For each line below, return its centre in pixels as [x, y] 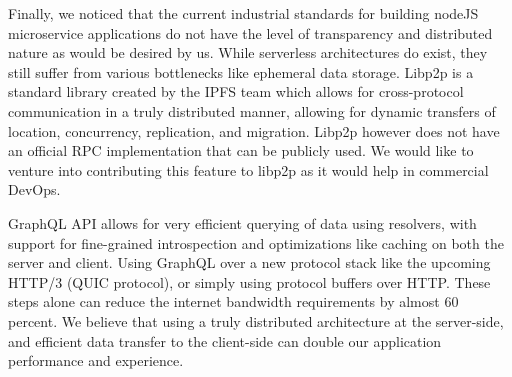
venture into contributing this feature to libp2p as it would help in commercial [248, 169]
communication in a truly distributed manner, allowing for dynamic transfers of [252, 110]
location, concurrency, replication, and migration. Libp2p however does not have [254, 130]
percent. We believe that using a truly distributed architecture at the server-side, [256, 320]
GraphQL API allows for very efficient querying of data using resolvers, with [242, 222]
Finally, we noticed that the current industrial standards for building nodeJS [243, 13]
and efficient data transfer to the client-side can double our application [225, 340]
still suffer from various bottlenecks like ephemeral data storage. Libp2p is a [241, 71]
